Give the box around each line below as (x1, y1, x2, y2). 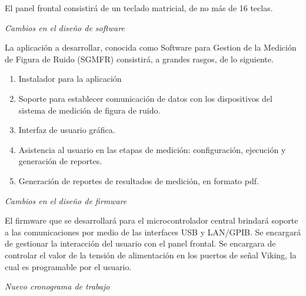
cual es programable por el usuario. (5, 260, 132, 272)
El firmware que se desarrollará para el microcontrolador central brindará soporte (5, 214, 298, 227)
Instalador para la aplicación (18, 72, 122, 85)
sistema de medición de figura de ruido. (18, 104, 161, 116)
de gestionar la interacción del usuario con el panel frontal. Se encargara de (5, 237, 276, 250)
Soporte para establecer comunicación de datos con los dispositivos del (18, 92, 272, 104)
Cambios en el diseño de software (5, 21, 125, 34)
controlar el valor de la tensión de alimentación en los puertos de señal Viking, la (5, 248, 297, 261)
